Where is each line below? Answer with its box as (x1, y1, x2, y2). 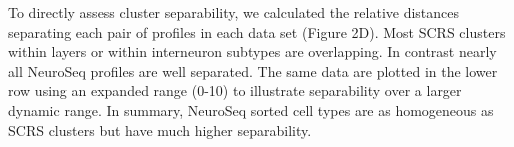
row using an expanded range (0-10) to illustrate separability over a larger (8, 80, 462, 101)
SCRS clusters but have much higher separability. (8, 119, 312, 140)
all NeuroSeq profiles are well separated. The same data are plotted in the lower (8, 60, 498, 81)
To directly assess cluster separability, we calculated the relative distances (8, 2, 460, 22)
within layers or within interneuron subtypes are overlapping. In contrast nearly (8, 41, 497, 62)
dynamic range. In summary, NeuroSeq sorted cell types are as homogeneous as (8, 99, 494, 120)
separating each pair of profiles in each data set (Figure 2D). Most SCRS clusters (8, 21, 506, 42)
